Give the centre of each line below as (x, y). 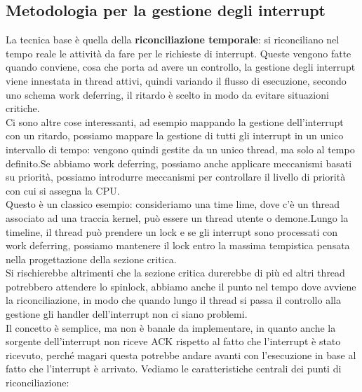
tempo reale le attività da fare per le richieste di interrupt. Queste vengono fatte (179, 53)
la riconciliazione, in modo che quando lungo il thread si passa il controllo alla (173, 300)
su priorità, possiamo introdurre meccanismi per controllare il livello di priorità (176, 177)
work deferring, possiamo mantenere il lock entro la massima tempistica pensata (178, 245)
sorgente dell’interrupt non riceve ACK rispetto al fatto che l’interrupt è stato (173, 341)
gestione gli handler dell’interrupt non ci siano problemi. (127, 314)
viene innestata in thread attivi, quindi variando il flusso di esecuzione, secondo (176, 80)
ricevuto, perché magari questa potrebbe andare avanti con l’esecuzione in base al (181, 355)
